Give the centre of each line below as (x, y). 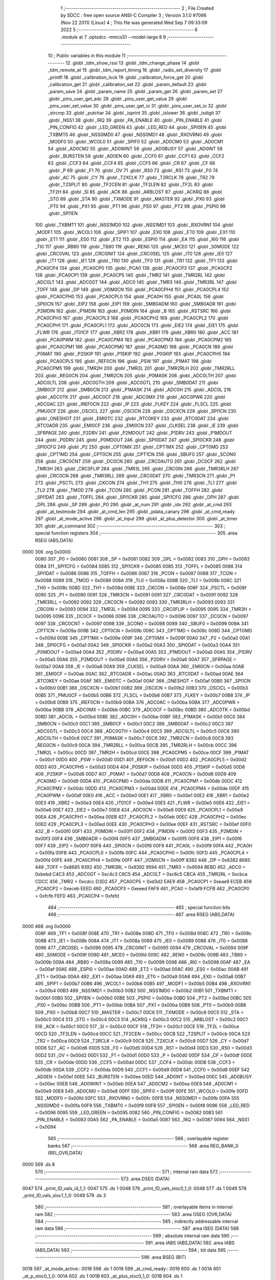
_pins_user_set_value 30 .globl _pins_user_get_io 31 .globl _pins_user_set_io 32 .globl (137, 106)
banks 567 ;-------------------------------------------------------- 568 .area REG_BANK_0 (143, 1146)
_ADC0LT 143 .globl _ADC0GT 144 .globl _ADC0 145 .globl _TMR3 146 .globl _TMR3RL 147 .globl (136, 282)
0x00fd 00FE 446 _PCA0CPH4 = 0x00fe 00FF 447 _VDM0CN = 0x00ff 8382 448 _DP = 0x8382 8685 (143, 860)
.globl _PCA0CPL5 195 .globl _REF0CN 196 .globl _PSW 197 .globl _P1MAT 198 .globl (123, 361)
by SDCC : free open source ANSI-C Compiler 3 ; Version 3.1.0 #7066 (134, 15)
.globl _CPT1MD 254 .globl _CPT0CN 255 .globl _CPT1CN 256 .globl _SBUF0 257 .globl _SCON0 (135, 454)
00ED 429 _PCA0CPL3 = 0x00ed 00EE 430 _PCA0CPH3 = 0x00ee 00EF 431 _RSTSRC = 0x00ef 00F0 (143, 824)
